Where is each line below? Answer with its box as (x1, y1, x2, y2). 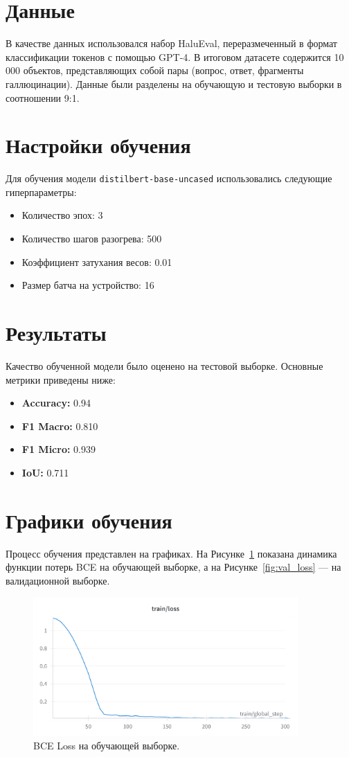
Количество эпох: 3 (21, 208, 103, 222)
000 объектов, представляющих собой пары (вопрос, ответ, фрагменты (6, 63, 304, 78)
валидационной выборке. (6, 573, 110, 587)
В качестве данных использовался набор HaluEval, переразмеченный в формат (6, 36, 337, 51)
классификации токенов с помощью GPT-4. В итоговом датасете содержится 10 (6, 49, 344, 64)
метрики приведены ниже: (6, 372, 116, 386)
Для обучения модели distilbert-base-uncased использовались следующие (6, 171, 332, 186)
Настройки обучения (6, 131, 191, 159)
